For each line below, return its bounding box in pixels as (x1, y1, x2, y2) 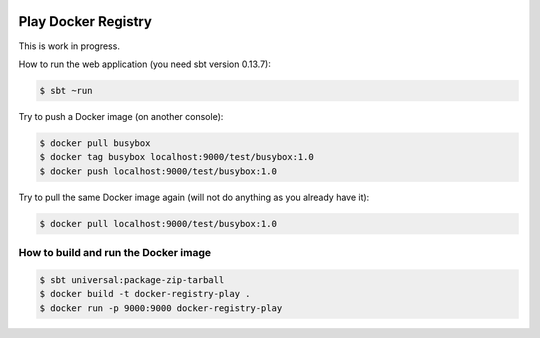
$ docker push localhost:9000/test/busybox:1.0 (39, 165, 277, 177)
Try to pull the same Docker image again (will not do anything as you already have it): (18, 191, 370, 203)
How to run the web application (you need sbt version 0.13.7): (18, 58, 272, 70)
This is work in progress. (18, 40, 120, 52)
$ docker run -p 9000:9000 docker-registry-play (39, 302, 283, 314)
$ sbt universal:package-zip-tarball (39, 274, 225, 285)
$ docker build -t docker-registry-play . (39, 288, 251, 300)
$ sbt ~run (39, 85, 93, 96)
